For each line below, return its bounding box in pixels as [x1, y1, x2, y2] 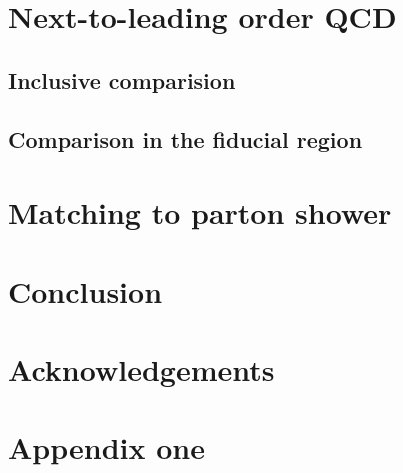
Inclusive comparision [8, 64, 236, 95]
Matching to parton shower [8, 192, 392, 233]
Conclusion [8, 270, 163, 311]
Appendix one [8, 427, 205, 468]
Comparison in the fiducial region [8, 123, 363, 154]
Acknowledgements [8, 348, 275, 389]
